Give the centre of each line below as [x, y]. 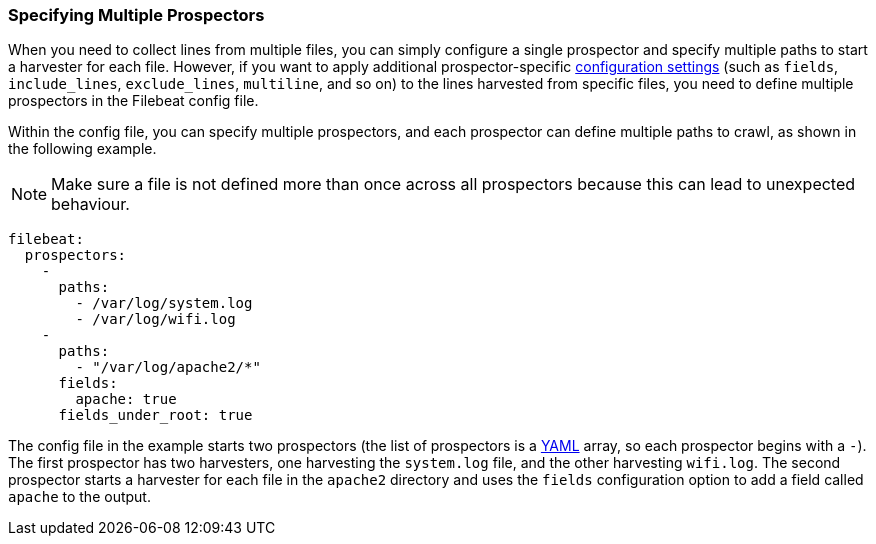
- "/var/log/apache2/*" [168, 367]
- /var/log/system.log [164, 303]
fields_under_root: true [155, 415]
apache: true [126, 399]
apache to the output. [79, 497]
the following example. [82, 149]
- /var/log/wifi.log [155, 319]
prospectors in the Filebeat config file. [133, 101]
